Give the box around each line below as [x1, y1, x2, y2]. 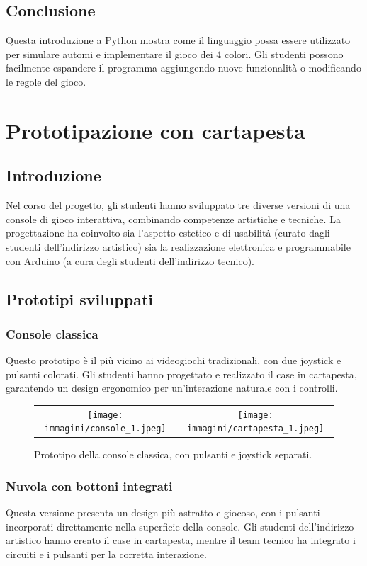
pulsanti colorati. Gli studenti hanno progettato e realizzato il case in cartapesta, [6, 366, 357, 381]
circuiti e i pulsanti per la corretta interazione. [6, 547, 207, 562]
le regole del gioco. [6, 74, 86, 89]
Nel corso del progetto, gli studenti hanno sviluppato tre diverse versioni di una [6, 198, 351, 213]
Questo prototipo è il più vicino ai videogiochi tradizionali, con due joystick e [6, 353, 341, 368]
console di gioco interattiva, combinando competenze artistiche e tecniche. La [6, 211, 341, 226]
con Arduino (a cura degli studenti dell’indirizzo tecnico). [6, 253, 255, 268]
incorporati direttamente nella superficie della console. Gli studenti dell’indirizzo [6, 519, 354, 533]
